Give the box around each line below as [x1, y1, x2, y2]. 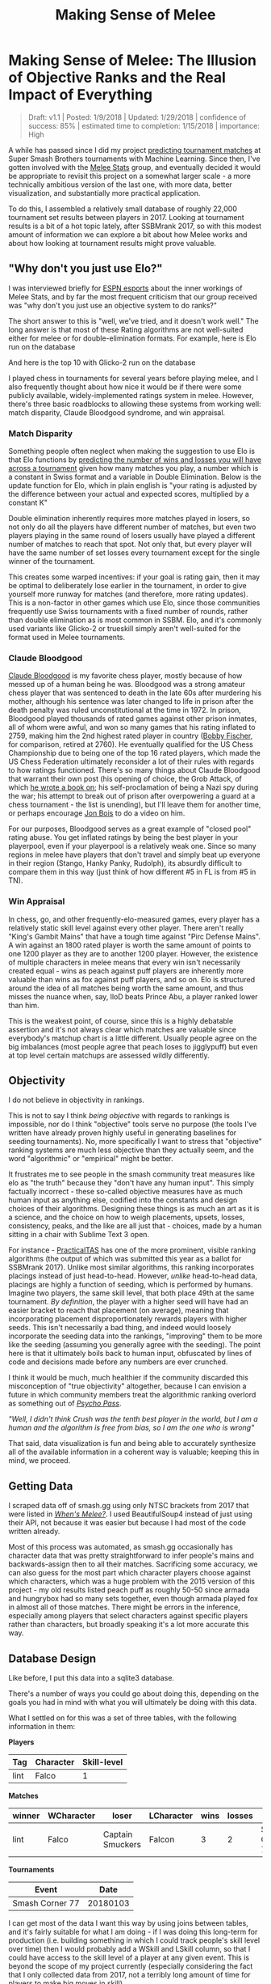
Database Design [8, 1651, 97, 1665]
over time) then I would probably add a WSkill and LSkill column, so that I [8, 1944, 251, 1954]
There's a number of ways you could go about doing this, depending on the [8, 1689, 260, 1698]
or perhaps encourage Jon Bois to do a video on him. [8, 808, 186, 818]
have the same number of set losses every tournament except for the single [8, 548, 261, 557]
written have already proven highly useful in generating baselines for [8, 1128, 237, 1138]
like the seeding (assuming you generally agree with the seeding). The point [8, 1340, 261, 1350]
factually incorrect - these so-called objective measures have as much [8, 1187, 244, 1197]
